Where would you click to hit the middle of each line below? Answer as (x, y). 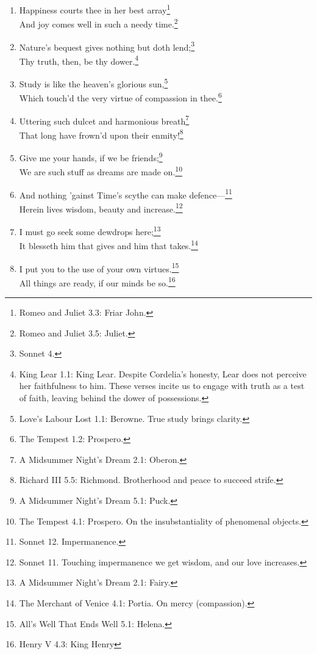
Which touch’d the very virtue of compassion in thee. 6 (120, 97)
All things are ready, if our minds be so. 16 (97, 282)
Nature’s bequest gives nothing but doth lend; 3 (107, 46)
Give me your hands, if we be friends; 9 (91, 157)
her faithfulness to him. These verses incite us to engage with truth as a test (162, 386)
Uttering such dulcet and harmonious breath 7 (104, 120)
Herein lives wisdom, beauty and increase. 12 (101, 208)
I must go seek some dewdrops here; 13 (90, 231)
